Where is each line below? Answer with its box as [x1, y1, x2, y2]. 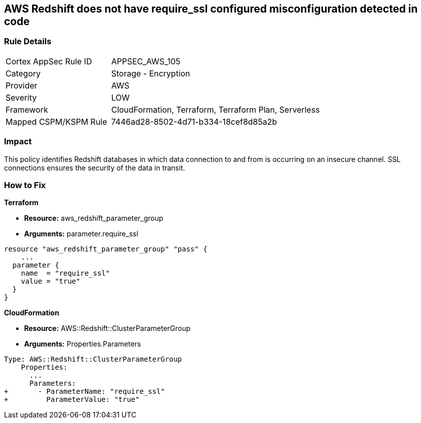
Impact [4, 136, 32, 147]
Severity [6, 92, 37, 103]
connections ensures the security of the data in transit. [4, 163, 185, 172]
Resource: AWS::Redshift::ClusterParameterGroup [24, 324, 191, 333]
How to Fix [4, 180, 46, 190]
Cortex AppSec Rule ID [6, 56, 92, 66]
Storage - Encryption [111, 68, 190, 78]
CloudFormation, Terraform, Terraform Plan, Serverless [111, 104, 320, 115]
